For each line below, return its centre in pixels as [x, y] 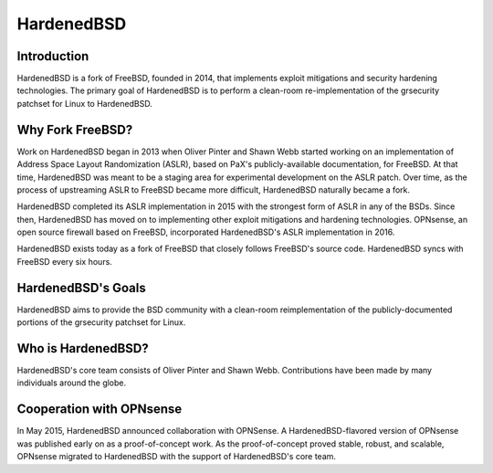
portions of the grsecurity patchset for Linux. [101, 322]
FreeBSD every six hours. [65, 261]
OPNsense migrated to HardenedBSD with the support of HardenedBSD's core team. [177, 457]
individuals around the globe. [72, 383]
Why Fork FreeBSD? [75, 129]
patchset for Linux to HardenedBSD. [84, 103]
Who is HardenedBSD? [83, 348]
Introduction [53, 56]
